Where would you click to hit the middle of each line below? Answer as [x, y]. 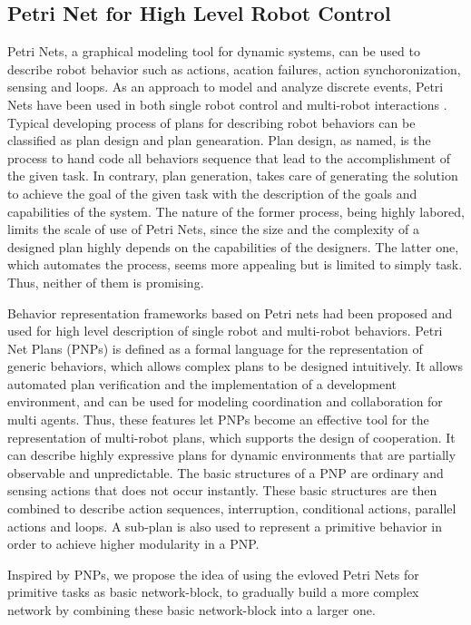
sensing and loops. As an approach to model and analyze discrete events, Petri [226, 87]
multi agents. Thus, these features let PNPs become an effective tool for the [218, 420]
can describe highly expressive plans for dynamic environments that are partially [232, 455]
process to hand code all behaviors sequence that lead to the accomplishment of [229, 157]
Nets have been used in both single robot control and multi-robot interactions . [227, 104]
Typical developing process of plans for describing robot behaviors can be [211, 122]
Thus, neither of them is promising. [106, 282]
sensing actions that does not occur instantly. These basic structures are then [222, 490]
